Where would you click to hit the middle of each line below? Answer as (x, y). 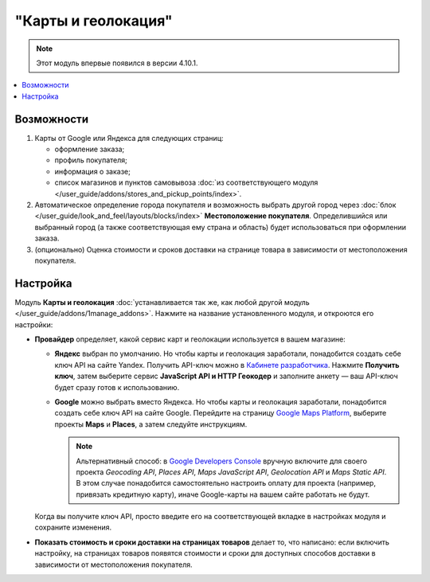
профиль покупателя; (91, 160)
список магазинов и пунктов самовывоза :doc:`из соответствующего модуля (186, 182)
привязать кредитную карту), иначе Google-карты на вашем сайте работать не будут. (223, 494)
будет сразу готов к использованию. (117, 387)
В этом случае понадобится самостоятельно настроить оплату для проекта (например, (226, 483)
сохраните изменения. (73, 527)
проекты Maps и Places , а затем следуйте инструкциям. (151, 424)
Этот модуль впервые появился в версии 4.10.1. (117, 63)
